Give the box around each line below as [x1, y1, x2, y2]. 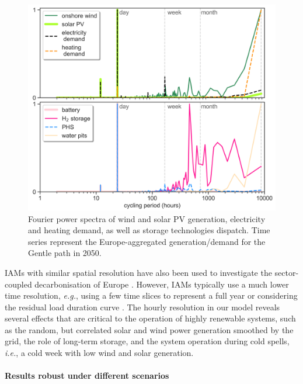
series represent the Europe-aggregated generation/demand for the [28, 235, 266, 247]
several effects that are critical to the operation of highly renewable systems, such [5, 312, 296, 324]
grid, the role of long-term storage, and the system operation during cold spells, [5, 335, 290, 347]
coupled [5, 278, 32, 290]
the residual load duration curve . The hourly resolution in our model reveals [5, 300, 280, 313]
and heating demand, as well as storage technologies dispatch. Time [28, 224, 270, 236]
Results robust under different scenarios [5, 369, 169, 382]
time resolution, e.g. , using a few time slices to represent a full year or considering [5, 289, 298, 302]
